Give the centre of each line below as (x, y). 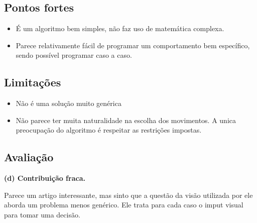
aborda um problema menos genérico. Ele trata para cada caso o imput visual (124, 205)
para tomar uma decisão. (42, 214)
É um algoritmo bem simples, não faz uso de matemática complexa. (120, 28)
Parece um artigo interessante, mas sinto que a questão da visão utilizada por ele (128, 195)
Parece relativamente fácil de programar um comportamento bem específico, (133, 45)
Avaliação (29, 157)
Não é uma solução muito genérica (69, 103)
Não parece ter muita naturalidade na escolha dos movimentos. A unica (126, 120)
